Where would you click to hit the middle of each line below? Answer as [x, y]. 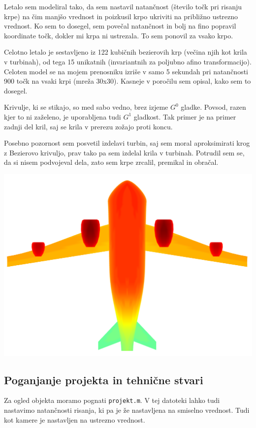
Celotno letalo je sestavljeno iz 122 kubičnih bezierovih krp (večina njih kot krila [126, 52]
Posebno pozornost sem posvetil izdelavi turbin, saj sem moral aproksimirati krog [127, 143]
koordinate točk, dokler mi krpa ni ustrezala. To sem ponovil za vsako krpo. [119, 35]
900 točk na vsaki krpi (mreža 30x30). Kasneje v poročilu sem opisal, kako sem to [128, 81]
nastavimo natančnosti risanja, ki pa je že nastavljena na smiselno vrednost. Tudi [127, 410]
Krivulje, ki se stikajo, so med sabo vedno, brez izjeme [86, 107]
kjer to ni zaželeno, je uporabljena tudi [63, 116]
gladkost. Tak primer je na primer [185, 116]
